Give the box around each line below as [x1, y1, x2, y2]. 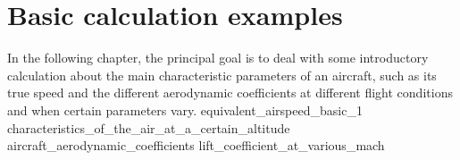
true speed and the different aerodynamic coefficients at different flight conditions [7, 83, 453, 102]
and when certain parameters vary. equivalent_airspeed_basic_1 [7, 100, 363, 119]
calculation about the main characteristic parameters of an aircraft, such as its [7, 65, 437, 84]
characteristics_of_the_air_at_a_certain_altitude [7, 118, 290, 137]
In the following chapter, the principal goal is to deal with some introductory [7, 48, 429, 67]
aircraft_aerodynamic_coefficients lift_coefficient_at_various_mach [7, 136, 385, 155]
